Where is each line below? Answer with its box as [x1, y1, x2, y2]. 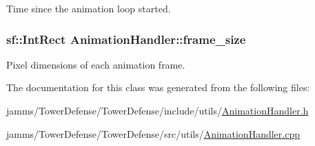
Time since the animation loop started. [6, 1, 171, 15]
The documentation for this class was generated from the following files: [6, 80, 310, 95]
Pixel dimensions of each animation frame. [6, 57, 185, 71]
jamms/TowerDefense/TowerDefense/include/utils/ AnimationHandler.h [6, 104, 309, 117]
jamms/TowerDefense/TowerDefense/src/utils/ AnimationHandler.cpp [6, 126, 300, 141]
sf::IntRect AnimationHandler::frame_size [6, 30, 246, 47]
